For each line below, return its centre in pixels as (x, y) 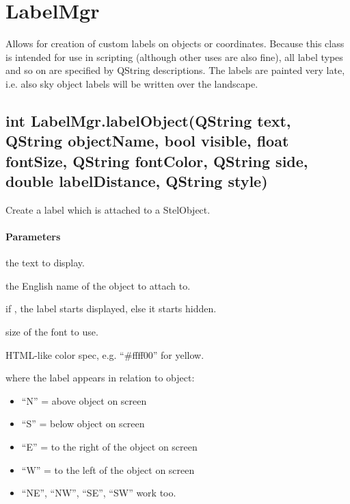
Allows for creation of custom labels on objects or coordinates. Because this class (175, 43)
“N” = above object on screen (84, 400)
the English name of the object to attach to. (98, 285)
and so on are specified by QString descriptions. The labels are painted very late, (175, 70)
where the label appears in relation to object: (100, 378)
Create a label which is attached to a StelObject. (108, 209)
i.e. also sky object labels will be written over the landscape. (132, 83)
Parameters (33, 237)
